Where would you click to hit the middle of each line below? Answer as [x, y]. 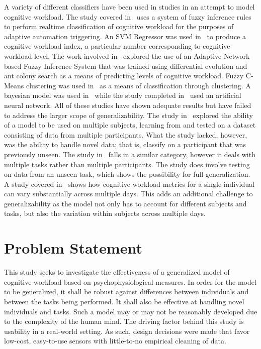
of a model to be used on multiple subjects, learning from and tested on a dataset [130, 125]
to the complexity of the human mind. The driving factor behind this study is [124, 321]
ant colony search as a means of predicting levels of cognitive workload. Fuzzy [124, 76]
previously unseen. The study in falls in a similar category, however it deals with [130, 154]
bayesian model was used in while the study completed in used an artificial [123, 95]
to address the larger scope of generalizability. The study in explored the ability [128, 115]
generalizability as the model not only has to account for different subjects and [125, 203]
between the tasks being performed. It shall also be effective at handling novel [124, 301]
